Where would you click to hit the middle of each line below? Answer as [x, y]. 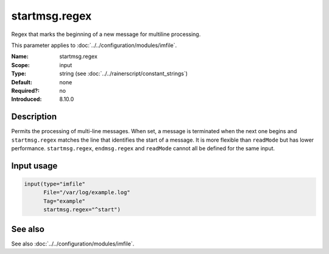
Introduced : [27, 99]
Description [34, 117]
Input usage [34, 166]
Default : [22, 82]
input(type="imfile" [55, 184]
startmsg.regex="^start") [82, 210]
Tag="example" [64, 201]
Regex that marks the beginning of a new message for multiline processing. [106, 34]
